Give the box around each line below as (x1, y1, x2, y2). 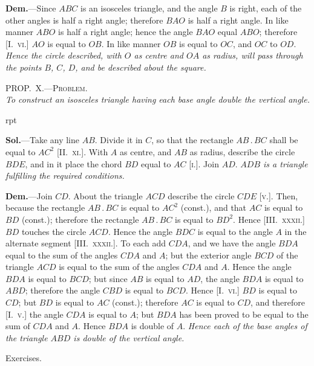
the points (5, 60, 42, 73)
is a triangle (263, 157, 308, 170)
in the (284, 225, 307, 237)
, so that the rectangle (151, 133, 234, 146)
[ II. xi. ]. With (56, 145, 108, 158)
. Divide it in (94, 133, 143, 146)
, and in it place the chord (25, 157, 122, 170)
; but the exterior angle (165, 248, 252, 261)
